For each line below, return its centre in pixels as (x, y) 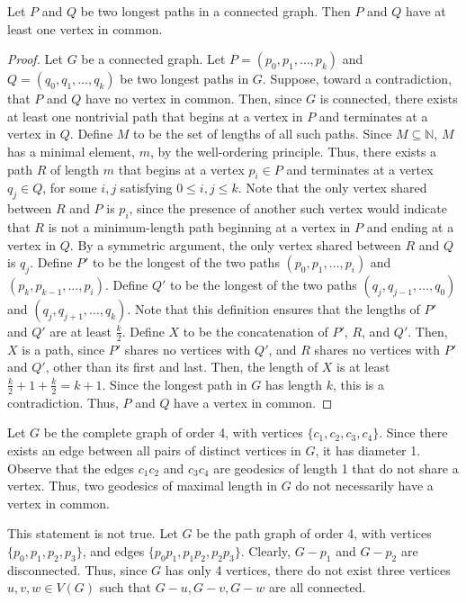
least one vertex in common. (85, 28)
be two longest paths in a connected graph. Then (215, 11)
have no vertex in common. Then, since (193, 99)
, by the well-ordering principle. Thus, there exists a (293, 151)
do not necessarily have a (364, 486)
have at (426, 11)
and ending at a (410, 226)
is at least (363, 367)
